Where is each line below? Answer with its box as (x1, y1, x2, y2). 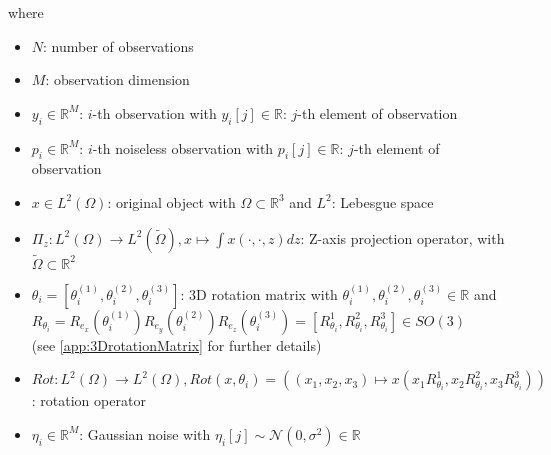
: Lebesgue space (331, 191, 434, 212)
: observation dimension (45, 69, 190, 90)
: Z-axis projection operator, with (300, 227, 505, 248)
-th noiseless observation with (92, 137, 274, 158)
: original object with (107, 191, 236, 212)
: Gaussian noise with (79, 423, 211, 444)
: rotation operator (31, 390, 146, 411)
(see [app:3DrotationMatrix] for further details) (31, 334, 322, 355)
